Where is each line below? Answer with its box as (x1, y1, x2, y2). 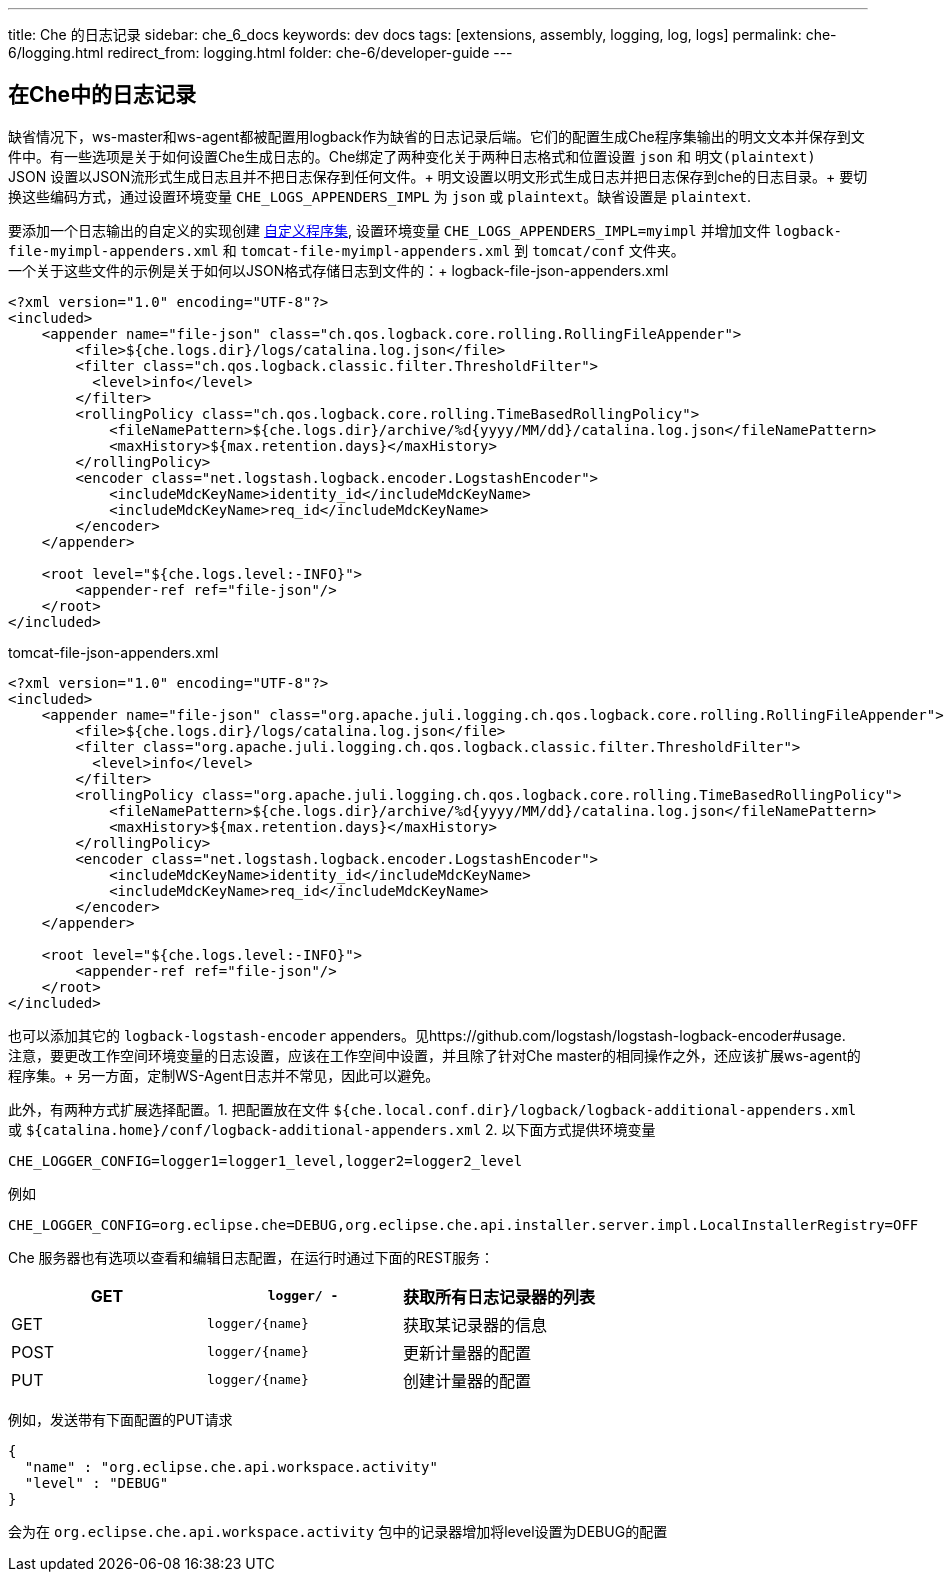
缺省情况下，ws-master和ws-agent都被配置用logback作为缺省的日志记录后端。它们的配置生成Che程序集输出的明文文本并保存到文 (8, 127, 865, 145)
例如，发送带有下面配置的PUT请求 (8, 1410, 233, 1428)
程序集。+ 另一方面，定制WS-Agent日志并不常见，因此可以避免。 (8, 1066, 440, 1084)
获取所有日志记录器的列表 (403, 1286, 596, 1307)
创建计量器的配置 (403, 1370, 532, 1391)
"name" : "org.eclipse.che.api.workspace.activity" (24, 1458, 438, 1475)
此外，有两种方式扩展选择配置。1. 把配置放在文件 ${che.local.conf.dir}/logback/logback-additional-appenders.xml (8, 1100, 857, 1118)
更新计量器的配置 (403, 1342, 532, 1363)
